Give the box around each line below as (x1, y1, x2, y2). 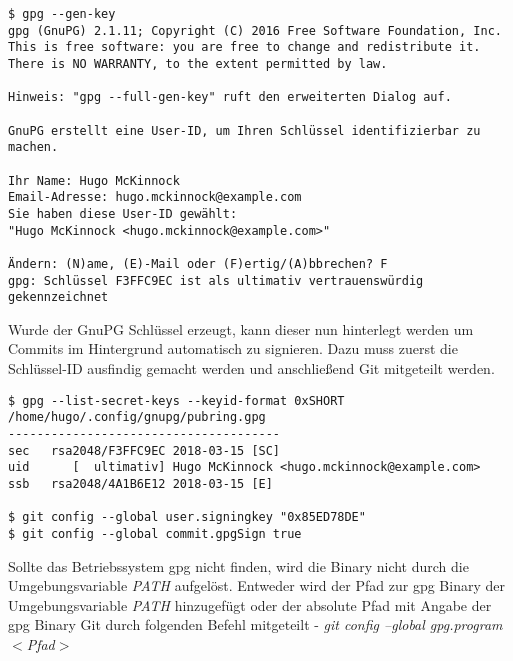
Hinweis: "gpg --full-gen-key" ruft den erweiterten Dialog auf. (8, 90, 452, 105)
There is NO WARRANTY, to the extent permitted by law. (8, 56, 388, 71)
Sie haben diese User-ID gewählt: (8, 206, 238, 221)
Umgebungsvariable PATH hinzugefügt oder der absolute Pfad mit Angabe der (8, 594, 492, 615)
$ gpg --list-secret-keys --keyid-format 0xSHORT (8, 393, 345, 408)
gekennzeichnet (8, 290, 109, 305)
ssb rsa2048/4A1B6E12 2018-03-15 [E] (8, 476, 273, 491)
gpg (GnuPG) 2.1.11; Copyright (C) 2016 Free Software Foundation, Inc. (8, 23, 502, 38)
